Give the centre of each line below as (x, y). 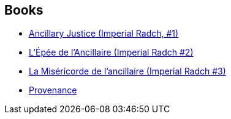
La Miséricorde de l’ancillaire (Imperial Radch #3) (127, 71)
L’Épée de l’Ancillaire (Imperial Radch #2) (111, 52)
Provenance (53, 90)
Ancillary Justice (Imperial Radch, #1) (104, 34)
